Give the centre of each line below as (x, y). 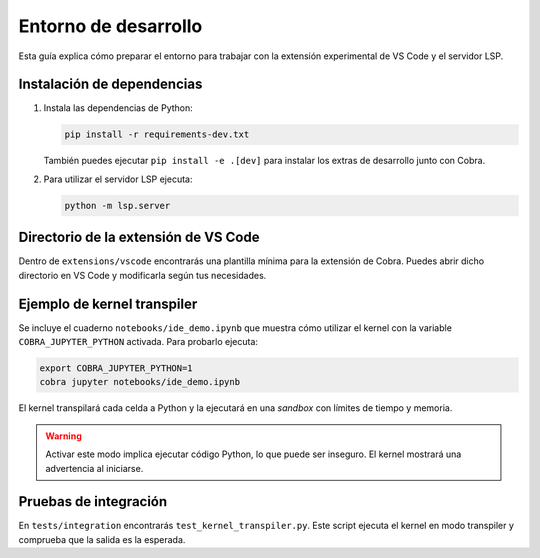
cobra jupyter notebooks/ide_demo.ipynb (139, 382)
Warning (63, 436)
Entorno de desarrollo (110, 26)
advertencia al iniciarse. (94, 468)
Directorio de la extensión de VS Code (139, 237)
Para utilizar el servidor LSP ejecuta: (118, 179)
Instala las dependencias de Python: (118, 108)
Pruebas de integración (93, 501)
